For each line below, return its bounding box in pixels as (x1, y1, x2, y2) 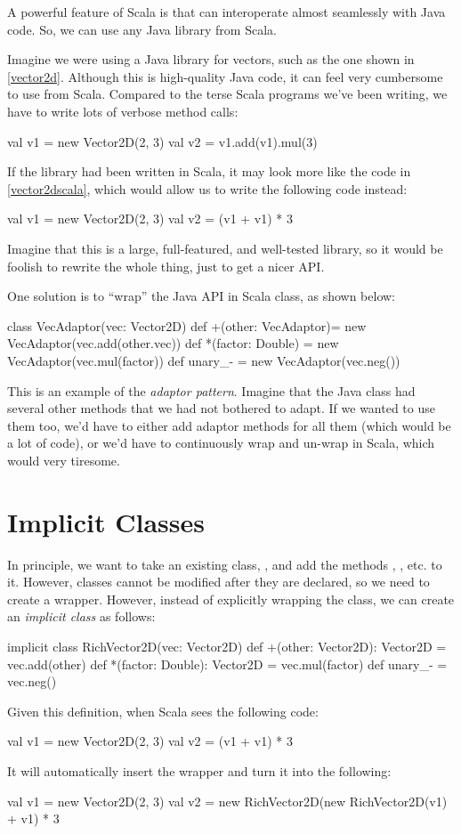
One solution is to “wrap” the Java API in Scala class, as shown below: (7, 287, 396, 305)
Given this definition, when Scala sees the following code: (7, 701, 319, 720)
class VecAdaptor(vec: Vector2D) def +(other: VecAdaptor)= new (7, 316, 367, 335)
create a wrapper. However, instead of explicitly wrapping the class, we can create (7, 589, 455, 608)
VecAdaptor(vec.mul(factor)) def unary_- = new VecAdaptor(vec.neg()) (7, 351, 400, 369)
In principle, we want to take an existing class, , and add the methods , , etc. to (7, 555, 442, 573)
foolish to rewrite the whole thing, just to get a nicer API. (7, 256, 325, 275)
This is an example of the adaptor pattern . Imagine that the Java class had (7, 381, 416, 400)
